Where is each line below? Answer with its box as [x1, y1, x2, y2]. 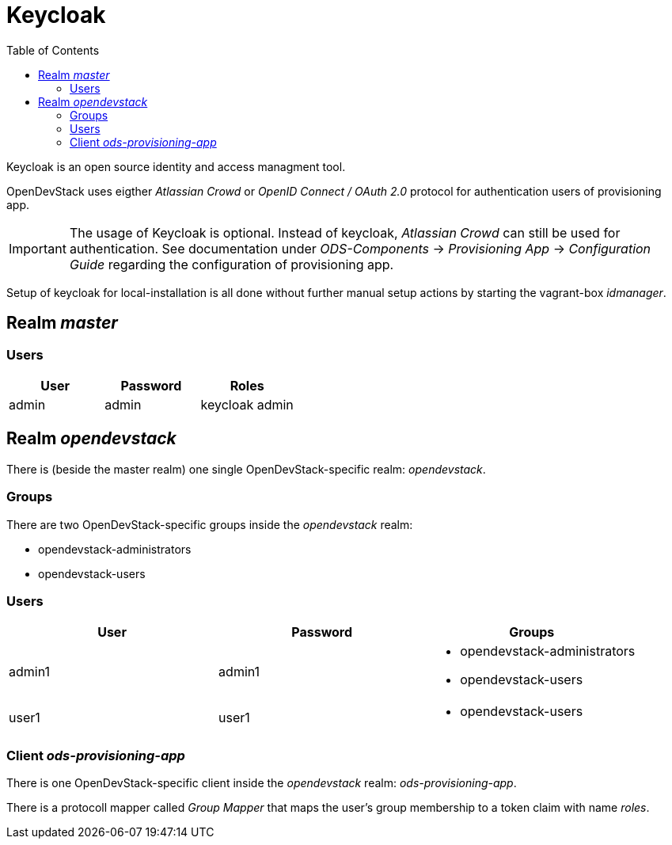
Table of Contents [6, 43, 100, 57]
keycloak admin [200, 396, 294, 413]
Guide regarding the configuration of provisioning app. [69, 256, 394, 272]
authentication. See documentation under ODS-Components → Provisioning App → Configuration [69, 240, 651, 257]
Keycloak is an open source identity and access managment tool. [6, 159, 346, 173]
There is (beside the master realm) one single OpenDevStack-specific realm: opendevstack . [6, 462, 486, 476]
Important [9, 240, 66, 257]
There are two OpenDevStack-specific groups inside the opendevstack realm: [6, 517, 413, 531]
